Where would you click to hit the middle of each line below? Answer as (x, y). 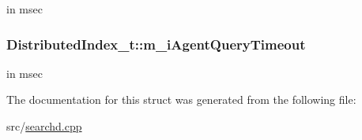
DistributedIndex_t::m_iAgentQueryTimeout (156, 44)
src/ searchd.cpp (44, 126)
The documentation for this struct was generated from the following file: (181, 99)
